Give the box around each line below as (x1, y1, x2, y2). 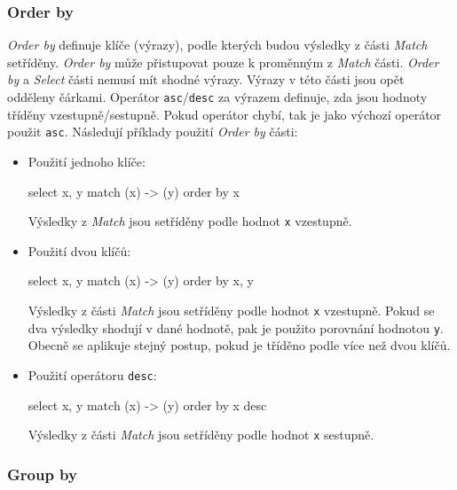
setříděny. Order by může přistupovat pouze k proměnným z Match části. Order (7, 52, 439, 71)
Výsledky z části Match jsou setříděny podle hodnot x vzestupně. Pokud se (28, 300, 435, 319)
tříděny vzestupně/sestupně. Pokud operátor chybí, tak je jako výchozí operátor (7, 105, 442, 123)
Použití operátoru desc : (28, 365, 157, 384)
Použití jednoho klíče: (28, 152, 146, 170)
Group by (7, 463, 77, 485)
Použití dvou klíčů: (28, 241, 131, 260)
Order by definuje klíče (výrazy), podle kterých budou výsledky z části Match (7, 35, 428, 54)
